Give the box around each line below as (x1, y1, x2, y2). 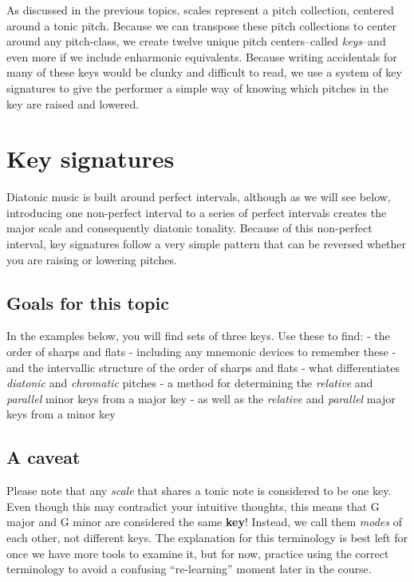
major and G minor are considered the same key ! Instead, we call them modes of (6, 513, 402, 530)
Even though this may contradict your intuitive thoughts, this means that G (6, 497, 380, 514)
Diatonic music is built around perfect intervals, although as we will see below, (6, 188, 391, 205)
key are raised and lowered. (6, 95, 140, 112)
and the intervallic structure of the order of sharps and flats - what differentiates (6, 358, 400, 375)
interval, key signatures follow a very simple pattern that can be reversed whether (6, 236, 407, 252)
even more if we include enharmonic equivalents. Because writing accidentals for (6, 48, 397, 65)
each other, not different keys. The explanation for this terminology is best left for (6, 529, 408, 545)
